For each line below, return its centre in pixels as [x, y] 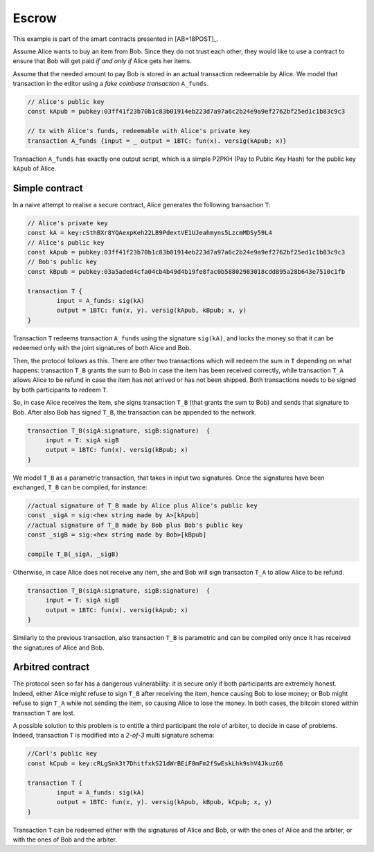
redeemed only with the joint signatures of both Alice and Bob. [102, 348]
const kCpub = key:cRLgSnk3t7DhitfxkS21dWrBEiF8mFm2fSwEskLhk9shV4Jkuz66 [155, 763]
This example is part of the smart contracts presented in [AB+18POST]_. [116, 39]
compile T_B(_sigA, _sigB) [73, 554]
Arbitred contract [51, 667]
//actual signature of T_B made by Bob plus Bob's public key [135, 525]
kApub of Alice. [35, 168]
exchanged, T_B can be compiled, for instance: [80, 487]
